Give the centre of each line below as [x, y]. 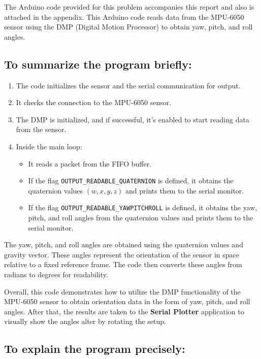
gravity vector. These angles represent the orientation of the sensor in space [122, 254]
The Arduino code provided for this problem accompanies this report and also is [129, 7]
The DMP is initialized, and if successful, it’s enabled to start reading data [133, 119]
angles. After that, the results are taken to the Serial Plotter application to [124, 311]
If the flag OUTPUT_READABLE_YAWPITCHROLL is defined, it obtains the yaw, [143, 207]
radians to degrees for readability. [56, 274]
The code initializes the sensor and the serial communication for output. [128, 85]
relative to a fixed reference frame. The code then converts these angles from [123, 264]
